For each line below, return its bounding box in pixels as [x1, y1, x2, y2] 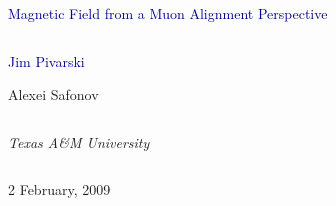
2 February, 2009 [8, 179, 111, 200]
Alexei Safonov [8, 84, 99, 105]
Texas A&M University [8, 131, 150, 152]
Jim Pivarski [8, 50, 85, 71]
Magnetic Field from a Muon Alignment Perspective [8, 3, 328, 23]
